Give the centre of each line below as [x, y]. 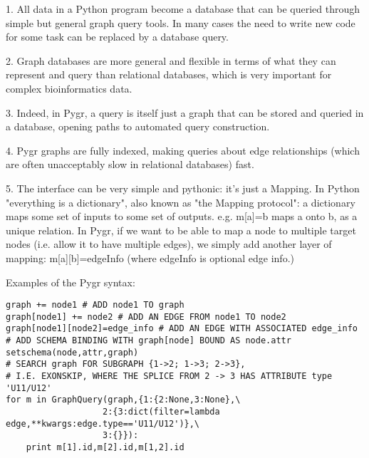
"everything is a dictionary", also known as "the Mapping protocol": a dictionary [181, 202]
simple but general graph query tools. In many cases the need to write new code [181, 22]
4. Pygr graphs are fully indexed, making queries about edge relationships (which [183, 150]
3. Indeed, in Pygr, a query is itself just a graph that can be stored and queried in [185, 112]
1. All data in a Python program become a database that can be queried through [183, 9]
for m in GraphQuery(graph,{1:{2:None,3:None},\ [123, 400]
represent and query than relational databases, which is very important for [169, 74]
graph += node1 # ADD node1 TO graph [95, 305]
